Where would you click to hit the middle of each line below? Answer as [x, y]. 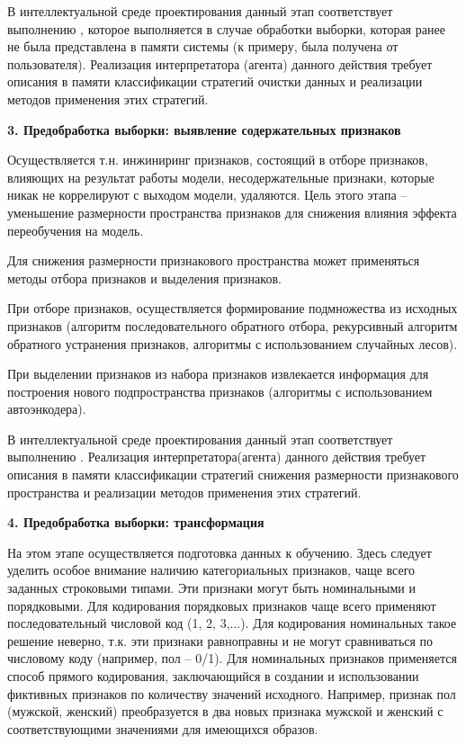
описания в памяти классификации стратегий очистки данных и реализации [215, 81]
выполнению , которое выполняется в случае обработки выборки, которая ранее [226, 28]
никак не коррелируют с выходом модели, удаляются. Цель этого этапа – [207, 195]
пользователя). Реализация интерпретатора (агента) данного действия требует [220, 63]
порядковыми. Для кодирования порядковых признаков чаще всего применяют [222, 605]
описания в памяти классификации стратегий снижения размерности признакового [233, 475]
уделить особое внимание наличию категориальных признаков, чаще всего [211, 570]
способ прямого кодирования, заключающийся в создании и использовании [213, 676]
